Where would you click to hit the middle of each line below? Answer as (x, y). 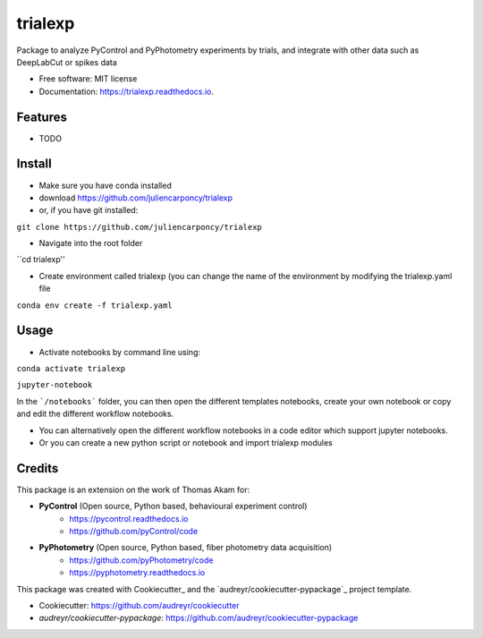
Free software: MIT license (88, 79)
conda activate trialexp (71, 368)
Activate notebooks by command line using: (120, 352)
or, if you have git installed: (89, 210)
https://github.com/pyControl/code (134, 531)
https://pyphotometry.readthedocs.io (137, 573)
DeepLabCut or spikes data (67, 62)
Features (42, 117)
